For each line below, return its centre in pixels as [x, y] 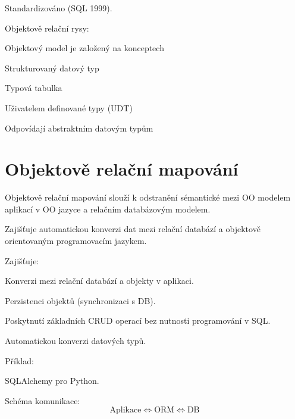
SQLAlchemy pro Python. [52, 381]
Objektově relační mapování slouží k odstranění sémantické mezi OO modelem [148, 197]
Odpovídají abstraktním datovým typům [79, 128]
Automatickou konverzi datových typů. [76, 341]
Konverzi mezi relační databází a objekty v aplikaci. [99, 281]
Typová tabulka [34, 88]
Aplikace [125, 410]
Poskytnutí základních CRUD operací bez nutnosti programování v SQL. [138, 320]
